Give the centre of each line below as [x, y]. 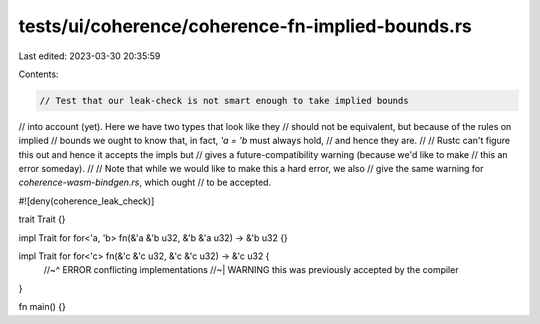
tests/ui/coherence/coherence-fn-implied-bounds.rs [245, 26]
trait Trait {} [42, 219]
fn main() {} [42, 307]
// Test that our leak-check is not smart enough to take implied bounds [224, 100]
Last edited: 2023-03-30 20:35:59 [89, 56]
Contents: [38, 74]
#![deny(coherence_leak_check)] [86, 201]
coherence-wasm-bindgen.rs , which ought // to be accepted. [145, 182]
